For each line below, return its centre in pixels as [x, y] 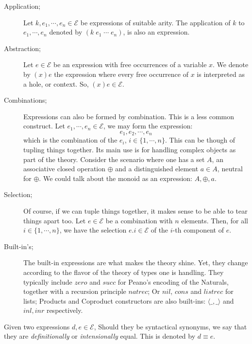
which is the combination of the [70, 140]
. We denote [231, 64]
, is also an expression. [156, 32]
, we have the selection [93, 230]
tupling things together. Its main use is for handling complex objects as [130, 149]
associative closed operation [65, 169]
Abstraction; [22, 48]
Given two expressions [37, 326]
